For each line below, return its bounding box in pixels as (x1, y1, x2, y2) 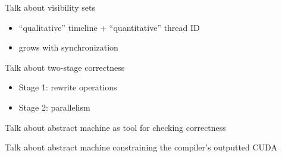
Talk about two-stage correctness (5, 61, 125, 73)
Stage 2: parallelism (18, 101, 90, 113)
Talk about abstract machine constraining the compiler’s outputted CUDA (5, 141, 277, 153)
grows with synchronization (18, 41, 118, 54)
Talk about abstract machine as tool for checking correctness (5, 121, 226, 133)
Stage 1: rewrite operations (18, 81, 117, 93)
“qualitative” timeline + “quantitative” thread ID (18, 21, 200, 33)
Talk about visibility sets (5, 1, 95, 13)
